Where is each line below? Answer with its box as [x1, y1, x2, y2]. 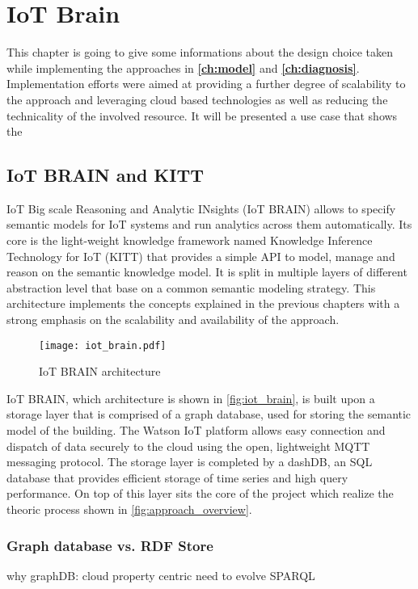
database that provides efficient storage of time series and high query [6, 469, 348, 486]
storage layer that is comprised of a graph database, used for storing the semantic [6, 406, 412, 423]
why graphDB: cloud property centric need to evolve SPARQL [6, 566, 315, 583]
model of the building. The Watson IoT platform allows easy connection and [6, 422, 386, 439]
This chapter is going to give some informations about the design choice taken [6, 44, 393, 61]
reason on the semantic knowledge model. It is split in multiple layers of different [6, 263, 407, 280]
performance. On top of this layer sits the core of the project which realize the [6, 485, 394, 502]
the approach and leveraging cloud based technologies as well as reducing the [6, 90, 388, 107]
